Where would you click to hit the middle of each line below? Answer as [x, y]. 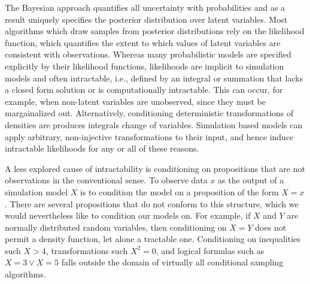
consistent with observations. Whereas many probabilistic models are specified [148, 54]
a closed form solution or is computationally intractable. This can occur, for [144, 90]
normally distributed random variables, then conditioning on [116, 227]
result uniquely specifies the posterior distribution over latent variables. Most [146, 19]
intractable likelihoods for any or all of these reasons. [102, 148]
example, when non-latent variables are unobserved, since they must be [135, 101]
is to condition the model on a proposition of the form [180, 191]
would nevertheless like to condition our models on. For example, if [128, 215]
